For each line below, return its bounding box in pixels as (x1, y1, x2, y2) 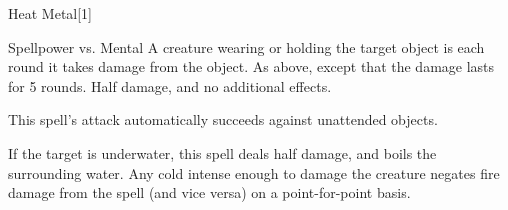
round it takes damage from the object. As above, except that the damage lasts (8, 56, 495, 77)
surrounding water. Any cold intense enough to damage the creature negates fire (8, 162, 500, 183)
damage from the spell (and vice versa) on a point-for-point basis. (8, 182, 411, 203)
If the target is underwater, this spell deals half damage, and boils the (8, 142, 437, 163)
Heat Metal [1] (8, 3, 93, 23)
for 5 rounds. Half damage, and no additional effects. (8, 75, 332, 96)
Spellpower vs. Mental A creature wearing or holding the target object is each (8, 36, 485, 57)
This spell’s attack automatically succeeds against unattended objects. (8, 109, 438, 130)
